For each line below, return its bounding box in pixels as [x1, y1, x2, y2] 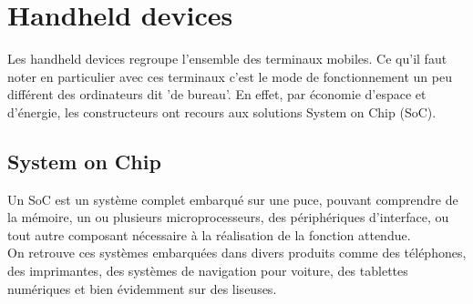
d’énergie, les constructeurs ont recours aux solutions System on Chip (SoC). [7, 102, 437, 121]
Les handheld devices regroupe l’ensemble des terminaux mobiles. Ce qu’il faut [7, 49, 447, 68]
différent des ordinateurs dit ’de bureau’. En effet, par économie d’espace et [7, 85, 427, 104]
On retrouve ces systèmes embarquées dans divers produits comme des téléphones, [7, 243, 467, 262]
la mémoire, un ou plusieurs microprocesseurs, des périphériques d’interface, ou [7, 208, 449, 227]
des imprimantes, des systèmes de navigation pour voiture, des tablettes [7, 261, 408, 280]
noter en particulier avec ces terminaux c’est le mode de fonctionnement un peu [7, 66, 452, 86]
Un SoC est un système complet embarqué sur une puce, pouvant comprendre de [7, 189, 458, 208]
